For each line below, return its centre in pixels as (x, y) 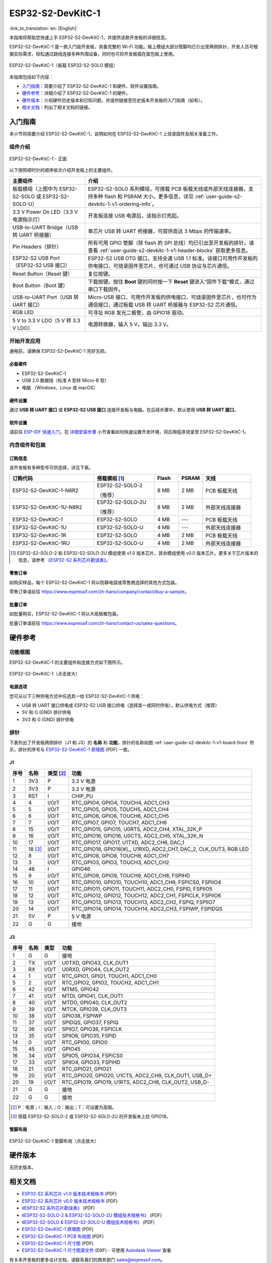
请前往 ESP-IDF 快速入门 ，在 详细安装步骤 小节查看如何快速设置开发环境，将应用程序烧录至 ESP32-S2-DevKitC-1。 (129, 432)
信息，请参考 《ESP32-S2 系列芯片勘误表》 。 (64, 560)
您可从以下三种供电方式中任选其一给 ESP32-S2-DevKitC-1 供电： (77, 696)
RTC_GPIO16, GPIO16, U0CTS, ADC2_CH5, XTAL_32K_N (137, 836)
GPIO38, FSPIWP (82, 1015)
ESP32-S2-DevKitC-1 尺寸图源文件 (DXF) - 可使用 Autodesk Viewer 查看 (96, 1250)
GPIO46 (81, 869)
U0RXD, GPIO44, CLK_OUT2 (95, 969)
